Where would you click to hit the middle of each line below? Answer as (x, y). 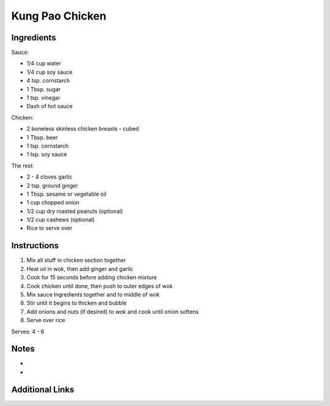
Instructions (35, 245)
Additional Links (43, 389)
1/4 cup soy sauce (50, 72)
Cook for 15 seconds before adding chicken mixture (92, 278)
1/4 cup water (44, 64)
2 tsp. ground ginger (53, 185)
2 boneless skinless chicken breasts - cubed (83, 129)
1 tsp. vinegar (43, 98)
